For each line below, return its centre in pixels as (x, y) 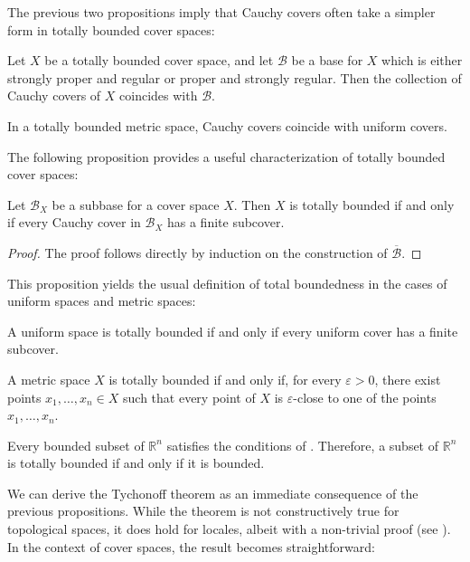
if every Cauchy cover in (74, 222)
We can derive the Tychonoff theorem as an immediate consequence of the (213, 493)
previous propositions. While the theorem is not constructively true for (203, 511)
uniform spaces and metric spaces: (102, 301)
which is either (422, 60)
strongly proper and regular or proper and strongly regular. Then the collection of (235, 77)
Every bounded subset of (76, 445)
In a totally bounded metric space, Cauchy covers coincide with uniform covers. (227, 125)
